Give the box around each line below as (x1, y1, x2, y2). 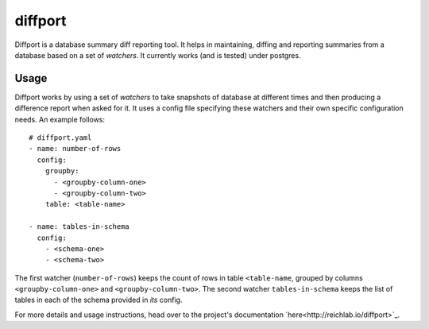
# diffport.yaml (29, 134, 92, 142)
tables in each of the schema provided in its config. (14, 295, 183, 305)
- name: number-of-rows (29, 144, 122, 153)
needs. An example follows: (14, 114, 106, 124)
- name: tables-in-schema (29, 223, 130, 231)
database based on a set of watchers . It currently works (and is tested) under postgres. (14, 50, 301, 60)
